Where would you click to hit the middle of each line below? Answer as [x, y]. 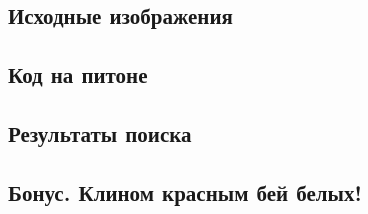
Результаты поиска [100, 132]
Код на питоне [78, 74]
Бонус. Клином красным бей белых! [185, 191]
